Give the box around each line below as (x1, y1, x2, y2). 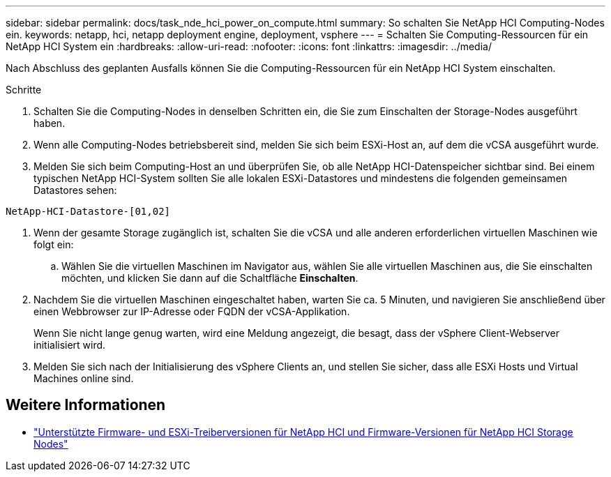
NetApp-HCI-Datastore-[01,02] (6, 206, 171, 217)
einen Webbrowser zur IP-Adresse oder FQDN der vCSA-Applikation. (33, 305, 350, 317)
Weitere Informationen (6, 396, 166, 414)
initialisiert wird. (33, 339, 106, 351)
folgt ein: (33, 238, 74, 250)
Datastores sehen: (33, 184, 117, 196)
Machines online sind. (33, 372, 134, 384)
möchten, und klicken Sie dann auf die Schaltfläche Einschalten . (61, 272, 359, 284)
